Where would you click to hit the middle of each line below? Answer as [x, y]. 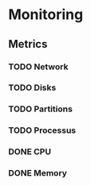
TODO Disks [32, 87]
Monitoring [46, 15]
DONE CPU [30, 152]
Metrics [28, 44]
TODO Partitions [41, 109]
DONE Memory [38, 173]
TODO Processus [42, 130]
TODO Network [38, 67]
